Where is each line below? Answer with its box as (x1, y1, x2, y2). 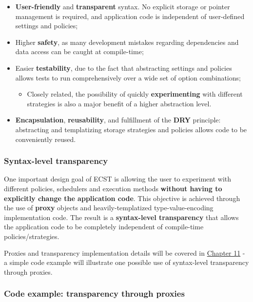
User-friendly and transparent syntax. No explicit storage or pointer (15, 1, 230, 11)
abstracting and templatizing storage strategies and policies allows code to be (15, 124, 247, 134)
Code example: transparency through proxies (4, 287, 185, 300)
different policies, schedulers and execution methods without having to (4, 183, 222, 193)
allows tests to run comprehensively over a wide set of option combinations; (15, 72, 241, 82)
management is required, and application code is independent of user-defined (15, 11, 245, 21)
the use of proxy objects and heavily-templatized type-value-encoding (4, 202, 214, 213)
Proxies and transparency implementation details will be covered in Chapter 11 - (4, 247, 245, 258)
